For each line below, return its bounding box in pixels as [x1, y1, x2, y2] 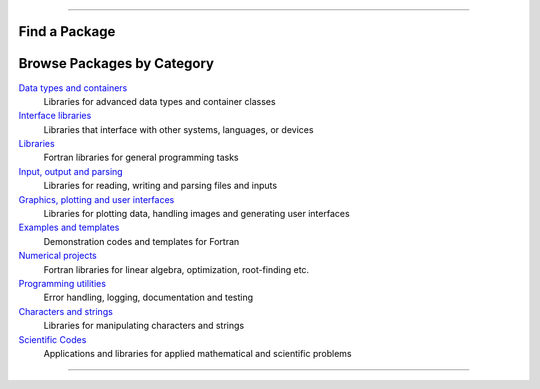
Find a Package [18, 23, 116, 40]
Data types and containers [18, 81, 128, 94]
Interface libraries [18, 110, 92, 122]
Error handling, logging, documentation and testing [43, 291, 254, 304]
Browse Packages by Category [18, 55, 215, 72]
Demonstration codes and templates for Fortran [43, 235, 240, 247]
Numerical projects [18, 250, 97, 262]
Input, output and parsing [18, 165, 124, 177]
